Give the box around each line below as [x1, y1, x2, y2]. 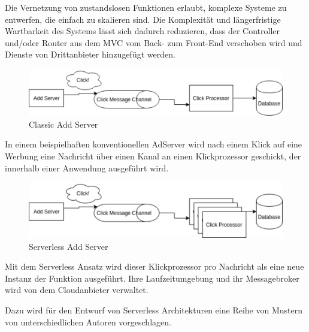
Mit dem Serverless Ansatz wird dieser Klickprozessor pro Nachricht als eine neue [5, 260, 304, 273]
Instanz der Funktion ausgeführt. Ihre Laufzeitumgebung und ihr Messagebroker [5, 271, 299, 284]
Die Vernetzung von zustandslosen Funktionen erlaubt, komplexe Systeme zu [5, 1, 287, 13]
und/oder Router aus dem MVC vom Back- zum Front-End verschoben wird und [5, 36, 302, 49]
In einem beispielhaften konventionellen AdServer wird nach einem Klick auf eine [5, 138, 302, 150]
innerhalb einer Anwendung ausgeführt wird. [5, 161, 169, 174]
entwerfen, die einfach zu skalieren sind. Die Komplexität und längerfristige [5, 13, 281, 25]
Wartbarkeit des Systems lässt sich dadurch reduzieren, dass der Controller [5, 25, 280, 37]
